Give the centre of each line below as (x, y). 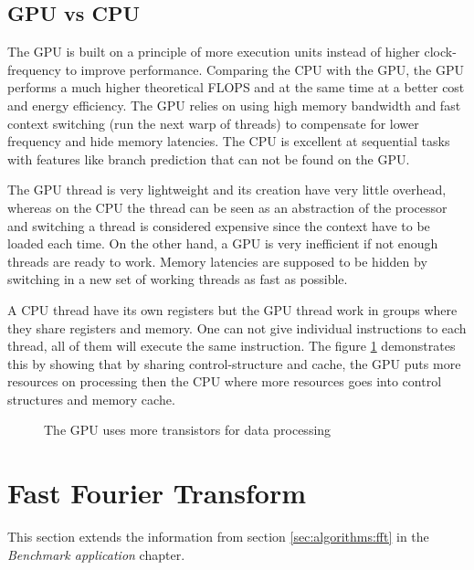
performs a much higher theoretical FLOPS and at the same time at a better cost (236, 87)
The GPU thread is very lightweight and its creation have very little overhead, (227, 190)
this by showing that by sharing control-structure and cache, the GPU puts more (234, 363)
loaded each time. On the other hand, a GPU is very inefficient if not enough (223, 243)
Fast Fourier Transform (157, 493)
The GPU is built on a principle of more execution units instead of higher (214, 52)
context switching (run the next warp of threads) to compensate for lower (213, 123)
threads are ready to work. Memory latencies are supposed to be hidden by (217, 261)
